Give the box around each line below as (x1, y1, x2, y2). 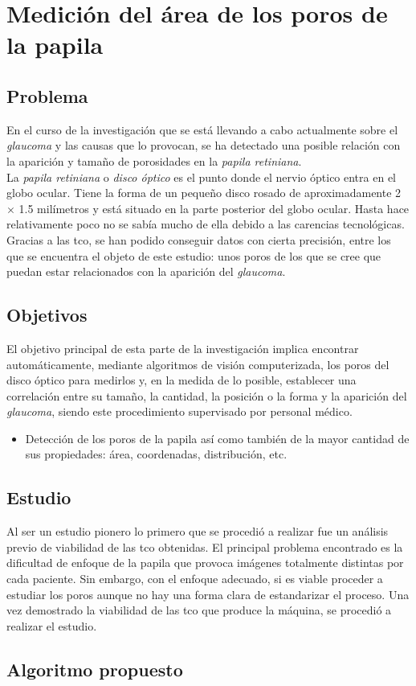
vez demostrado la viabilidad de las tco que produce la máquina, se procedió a (6, 602, 392, 618)
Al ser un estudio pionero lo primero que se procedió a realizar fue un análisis (6, 523, 389, 540)
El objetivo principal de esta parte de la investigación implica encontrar (6, 339, 359, 356)
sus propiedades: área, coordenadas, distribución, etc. (25, 446, 288, 462)
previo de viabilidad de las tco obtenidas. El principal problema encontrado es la (6, 538, 403, 555)
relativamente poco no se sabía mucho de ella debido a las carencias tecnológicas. (6, 216, 405, 232)
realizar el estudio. (6, 617, 97, 634)
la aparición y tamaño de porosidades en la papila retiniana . (6, 152, 302, 169)
